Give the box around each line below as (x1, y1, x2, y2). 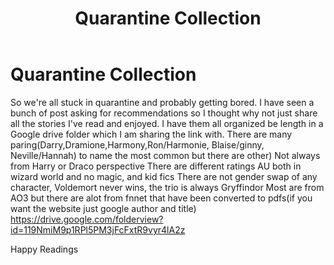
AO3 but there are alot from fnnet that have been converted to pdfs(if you (10, 192, 313, 204)
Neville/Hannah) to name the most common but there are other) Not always (10, 149, 321, 161)
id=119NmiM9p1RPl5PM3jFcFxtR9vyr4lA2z (10, 223, 186, 236)
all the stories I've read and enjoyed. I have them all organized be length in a (10, 117, 324, 129)
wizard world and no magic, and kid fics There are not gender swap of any (10, 170, 318, 182)
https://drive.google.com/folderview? (10, 213, 164, 225)
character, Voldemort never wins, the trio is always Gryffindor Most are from (10, 181, 325, 193)
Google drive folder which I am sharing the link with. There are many (10, 128, 293, 140)
